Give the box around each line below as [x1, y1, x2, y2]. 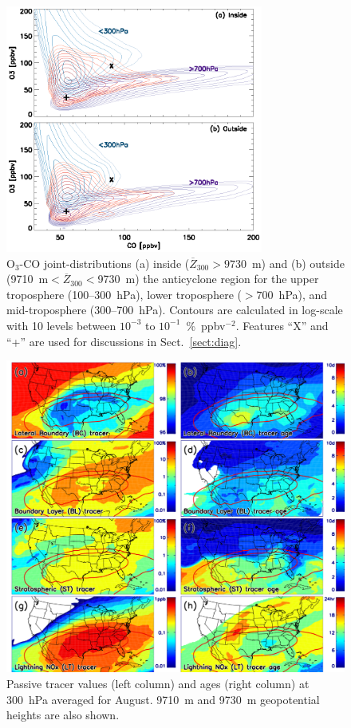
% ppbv [186, 317, 226, 333]
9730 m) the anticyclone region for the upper [97, 270, 319, 287]
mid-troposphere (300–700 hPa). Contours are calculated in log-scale [6, 301, 343, 318]
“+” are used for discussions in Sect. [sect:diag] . [6, 333, 242, 349]
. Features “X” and [235, 317, 329, 333]
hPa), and [278, 285, 328, 302]
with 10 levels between [6, 317, 116, 333]
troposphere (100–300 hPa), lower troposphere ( [6, 285, 242, 302]
